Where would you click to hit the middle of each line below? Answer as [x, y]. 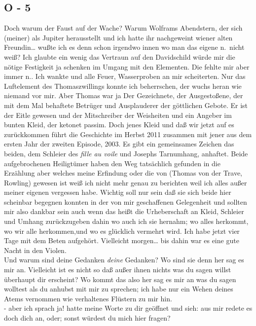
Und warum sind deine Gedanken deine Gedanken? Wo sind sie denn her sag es [124, 260]
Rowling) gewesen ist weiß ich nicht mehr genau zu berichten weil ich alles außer [126, 182]
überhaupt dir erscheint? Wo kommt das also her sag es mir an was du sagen [120, 279]
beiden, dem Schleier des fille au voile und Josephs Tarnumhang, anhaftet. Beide [126, 153]
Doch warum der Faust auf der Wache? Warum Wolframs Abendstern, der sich [123, 28]
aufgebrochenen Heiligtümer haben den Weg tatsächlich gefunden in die [112, 163]
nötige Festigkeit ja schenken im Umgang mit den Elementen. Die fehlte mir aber [127, 66]
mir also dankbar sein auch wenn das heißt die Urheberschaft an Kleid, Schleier [124, 211]
